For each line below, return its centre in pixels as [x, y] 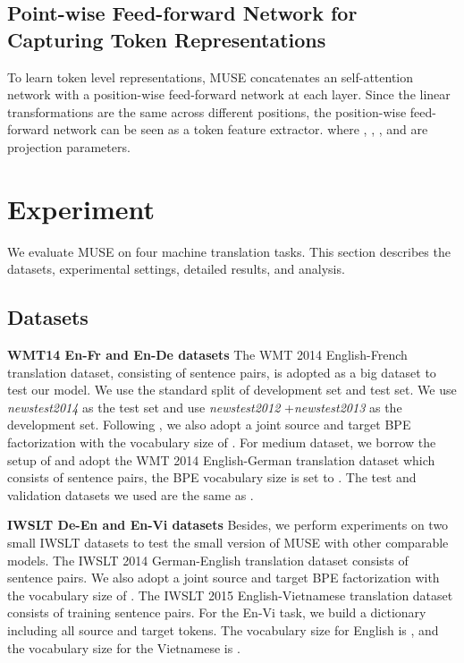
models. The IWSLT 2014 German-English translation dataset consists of [208, 560]
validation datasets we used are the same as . [131, 494]
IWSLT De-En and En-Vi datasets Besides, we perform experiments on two [228, 525]
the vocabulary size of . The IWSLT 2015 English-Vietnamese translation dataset [230, 595]
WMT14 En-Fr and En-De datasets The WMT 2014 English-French [207, 355]
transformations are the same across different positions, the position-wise [207, 111]
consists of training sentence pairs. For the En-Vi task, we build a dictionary [217, 612]
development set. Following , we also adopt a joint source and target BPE [209, 425]
